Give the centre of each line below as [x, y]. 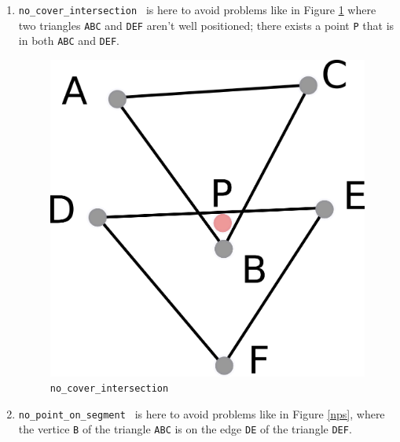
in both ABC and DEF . [69, 41]
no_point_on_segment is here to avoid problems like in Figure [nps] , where [202, 413]
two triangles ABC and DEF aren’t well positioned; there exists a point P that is [206, 25]
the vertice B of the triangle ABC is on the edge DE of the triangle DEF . [185, 429]
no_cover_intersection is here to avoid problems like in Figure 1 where [197, 9]
